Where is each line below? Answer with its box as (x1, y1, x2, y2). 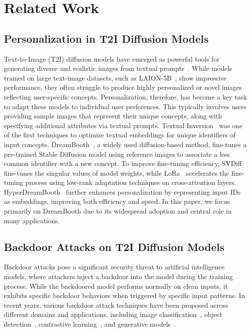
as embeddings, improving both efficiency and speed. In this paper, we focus (4, 196, 230, 206)
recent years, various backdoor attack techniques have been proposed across (4, 299, 228, 310)
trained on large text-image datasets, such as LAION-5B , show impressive (4, 72, 227, 83)
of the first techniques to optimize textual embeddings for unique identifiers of (4, 130, 236, 140)
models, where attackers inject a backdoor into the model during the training (4, 271, 233, 282)
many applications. (4, 215, 60, 225)
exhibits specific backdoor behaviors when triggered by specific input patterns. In (4, 290, 245, 300)
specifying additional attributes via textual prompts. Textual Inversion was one (4, 120, 243, 130)
